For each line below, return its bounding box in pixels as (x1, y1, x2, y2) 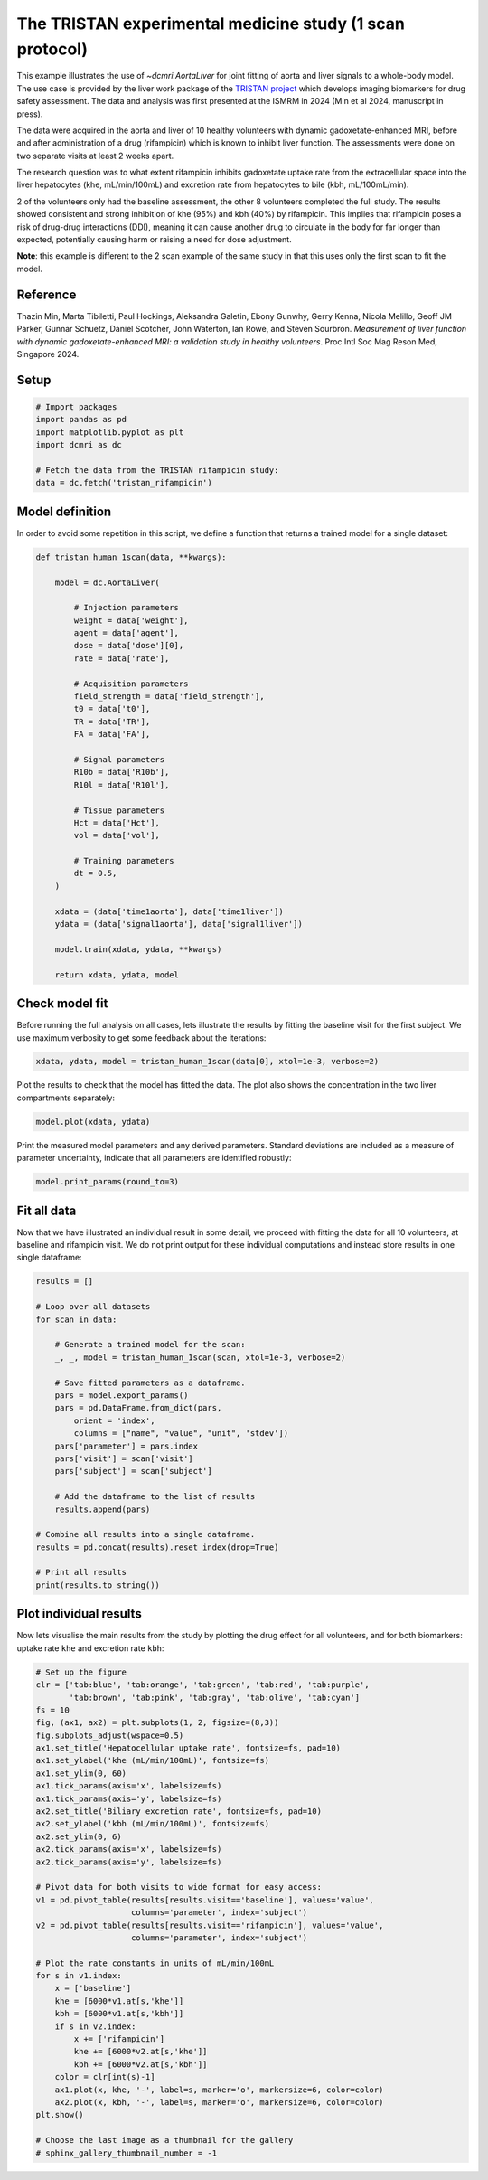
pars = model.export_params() (54, 1390, 189, 1401)
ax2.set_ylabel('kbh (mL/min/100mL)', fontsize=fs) (35, 1818, 270, 1829)
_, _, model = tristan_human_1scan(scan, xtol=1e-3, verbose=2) (54, 1352, 346, 1363)
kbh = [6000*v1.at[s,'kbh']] (54, 2008, 184, 2019)
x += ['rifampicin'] (73, 2034, 165, 2044)
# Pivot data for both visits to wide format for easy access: (35, 1882, 323, 1892)
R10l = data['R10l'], (73, 779, 170, 790)
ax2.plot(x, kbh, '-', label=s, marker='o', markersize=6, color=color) (54, 2098, 384, 2107)
